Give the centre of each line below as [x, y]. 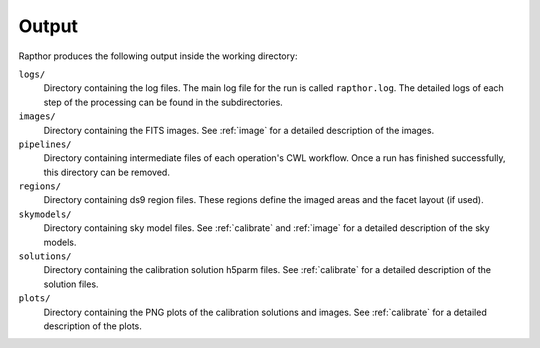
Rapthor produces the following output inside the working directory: [158, 56]
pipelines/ [45, 144]
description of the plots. [92, 326]
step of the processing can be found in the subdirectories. [163, 102]
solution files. [71, 284]
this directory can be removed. [106, 172]
